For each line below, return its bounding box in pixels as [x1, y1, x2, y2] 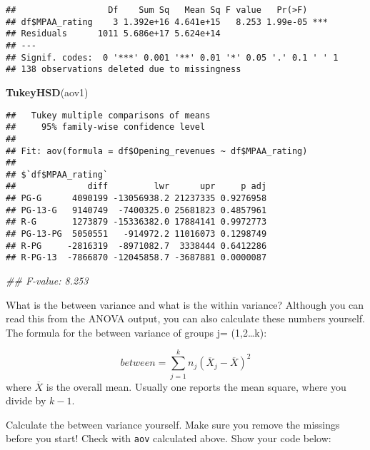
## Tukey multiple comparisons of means [6, 110, 211, 121]
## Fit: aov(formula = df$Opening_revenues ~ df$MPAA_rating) [6, 145, 308, 156]
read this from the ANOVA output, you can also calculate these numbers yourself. [6, 311, 365, 326]
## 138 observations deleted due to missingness [6, 64, 241, 75]
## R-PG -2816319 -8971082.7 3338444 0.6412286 [6, 240, 267, 251]
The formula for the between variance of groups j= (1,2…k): [6, 324, 267, 339]
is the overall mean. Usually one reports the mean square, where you [46, 379, 346, 394]
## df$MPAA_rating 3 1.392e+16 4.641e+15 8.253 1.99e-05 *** [6, 16, 329, 27]
